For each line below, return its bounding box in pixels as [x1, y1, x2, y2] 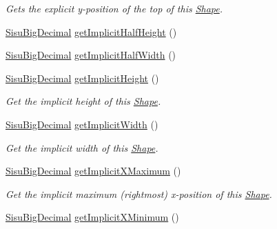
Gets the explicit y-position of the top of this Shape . [6, 1, 223, 15]
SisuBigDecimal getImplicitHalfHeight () [6, 24, 177, 39]
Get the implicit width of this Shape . [6, 140, 158, 155]
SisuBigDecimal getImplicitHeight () [6, 70, 159, 85]
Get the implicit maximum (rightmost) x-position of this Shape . [6, 186, 272, 201]
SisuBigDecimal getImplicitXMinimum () [6, 210, 179, 224]
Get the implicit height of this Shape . [6, 94, 161, 108]
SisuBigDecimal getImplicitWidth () [6, 117, 158, 131]
